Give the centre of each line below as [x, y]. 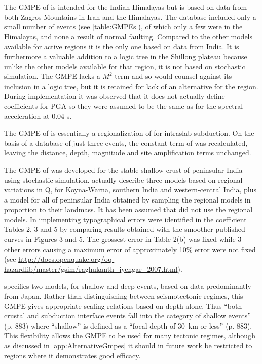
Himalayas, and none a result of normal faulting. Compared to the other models [128, 36]
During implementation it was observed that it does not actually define [115, 96]
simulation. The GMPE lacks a [52, 76]
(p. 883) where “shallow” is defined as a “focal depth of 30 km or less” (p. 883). [128, 325]
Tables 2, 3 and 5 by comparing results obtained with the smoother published [125, 229]
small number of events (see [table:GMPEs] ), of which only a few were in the [123, 27]
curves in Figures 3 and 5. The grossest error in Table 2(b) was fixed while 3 [123, 239]
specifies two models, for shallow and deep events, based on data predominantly [128, 286]
